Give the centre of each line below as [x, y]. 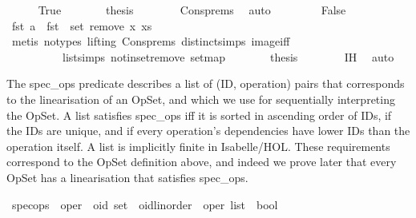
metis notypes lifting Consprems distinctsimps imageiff [151, 41]
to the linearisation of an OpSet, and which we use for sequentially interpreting [201, 99]
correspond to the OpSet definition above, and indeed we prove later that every [202, 162]
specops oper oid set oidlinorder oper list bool [145, 204]
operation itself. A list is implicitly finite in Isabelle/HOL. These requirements [198, 146]
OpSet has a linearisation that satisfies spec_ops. [127, 177]
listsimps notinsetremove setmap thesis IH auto [228, 56]
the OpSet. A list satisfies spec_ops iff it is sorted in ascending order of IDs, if [199, 115]
